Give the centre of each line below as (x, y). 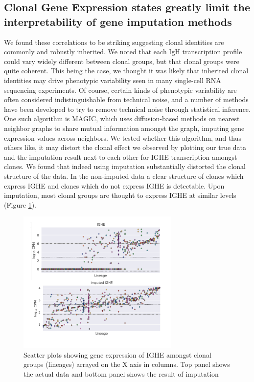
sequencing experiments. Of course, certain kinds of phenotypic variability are (120, 90)
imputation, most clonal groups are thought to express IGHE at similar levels (120, 195)
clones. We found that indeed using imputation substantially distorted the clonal (125, 166)
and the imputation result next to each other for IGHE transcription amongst (121, 157)
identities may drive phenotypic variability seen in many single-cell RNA (113, 80)
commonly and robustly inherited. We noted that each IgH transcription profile (123, 52)
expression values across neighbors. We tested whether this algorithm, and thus (123, 138)
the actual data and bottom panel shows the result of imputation (121, 373)
